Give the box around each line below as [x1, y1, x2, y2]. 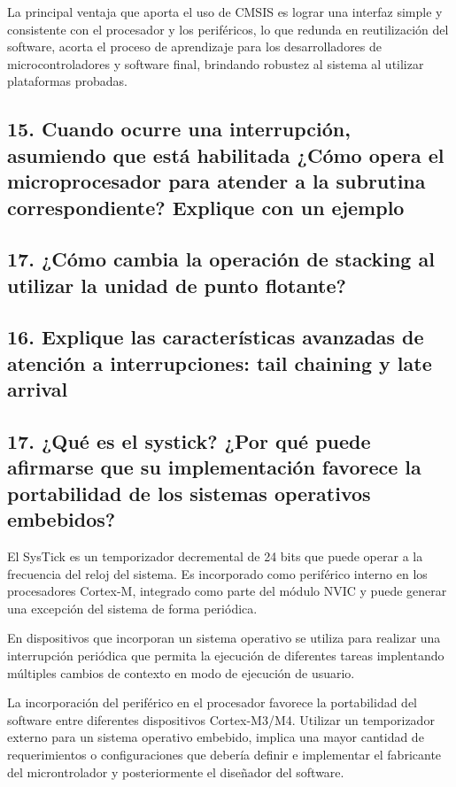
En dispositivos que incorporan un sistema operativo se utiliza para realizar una [7, 629, 441, 647]
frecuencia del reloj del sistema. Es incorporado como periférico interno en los [7, 564, 428, 583]
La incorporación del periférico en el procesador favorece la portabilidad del [7, 693, 418, 712]
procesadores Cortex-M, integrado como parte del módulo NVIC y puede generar [7, 582, 447, 600]
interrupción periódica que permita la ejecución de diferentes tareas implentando [7, 646, 444, 664]
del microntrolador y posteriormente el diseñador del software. [7, 762, 344, 781]
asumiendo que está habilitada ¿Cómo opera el [7, 141, 444, 168]
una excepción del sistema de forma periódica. [7, 598, 258, 617]
